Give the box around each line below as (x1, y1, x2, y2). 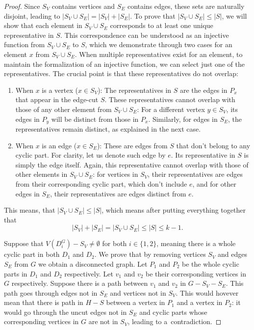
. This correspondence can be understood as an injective (60, 29, 229, 40)
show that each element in (4, 20, 82, 30)
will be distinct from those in (51, 113, 139, 124)
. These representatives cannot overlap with (104, 94, 235, 105)
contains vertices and (51, 1, 115, 11)
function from (4, 39, 45, 50)
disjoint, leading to (4, 10, 60, 21)
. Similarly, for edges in (148, 113, 218, 124)
